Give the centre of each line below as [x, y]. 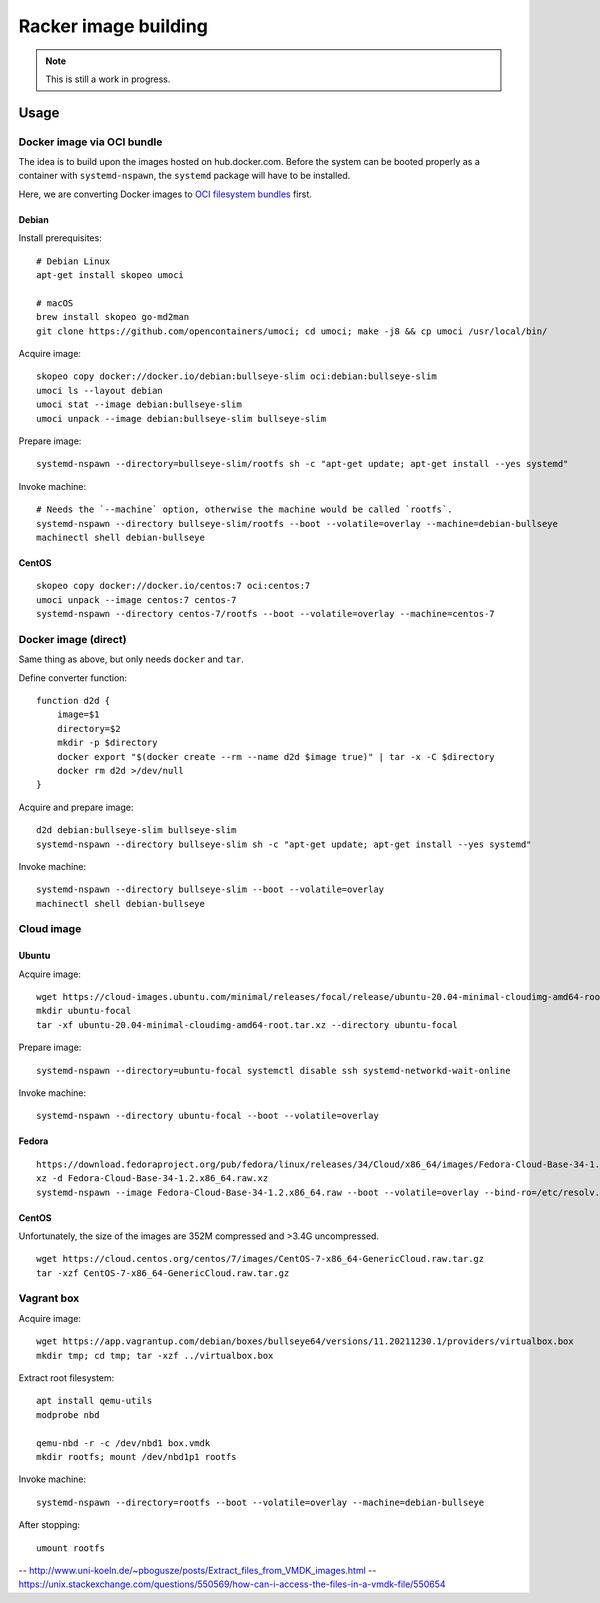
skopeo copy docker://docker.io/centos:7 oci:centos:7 [173, 586]
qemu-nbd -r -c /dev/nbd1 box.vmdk [123, 1443]
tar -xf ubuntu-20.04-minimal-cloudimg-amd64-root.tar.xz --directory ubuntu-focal [247, 1024]
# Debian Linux [73, 261]
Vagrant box [49, 1298]
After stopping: [49, 1525]
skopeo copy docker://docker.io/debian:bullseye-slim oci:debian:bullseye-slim [236, 376]
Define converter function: [73, 677]
